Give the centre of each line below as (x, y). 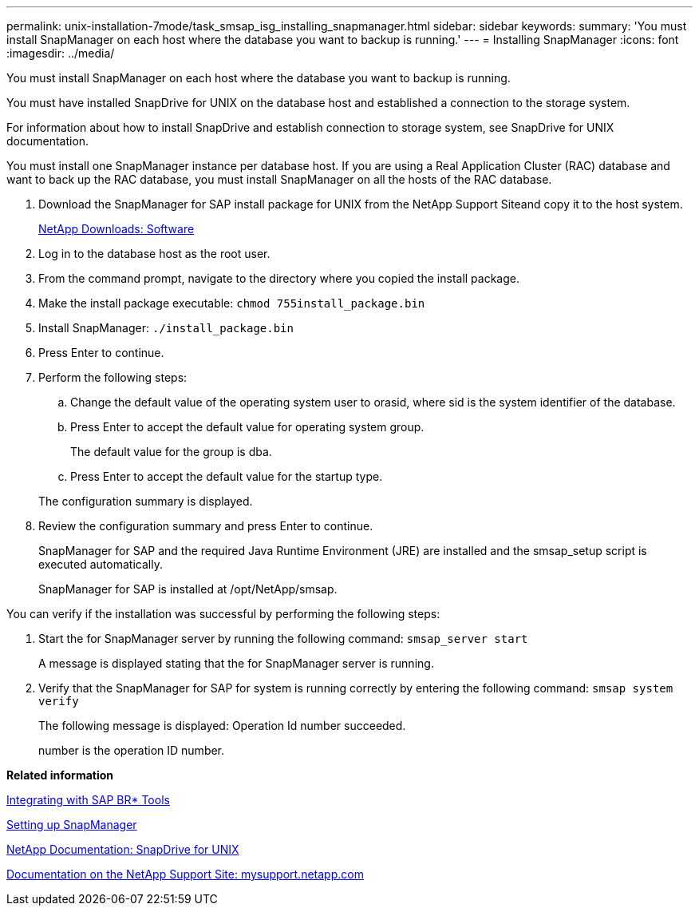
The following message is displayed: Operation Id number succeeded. (222, 726)
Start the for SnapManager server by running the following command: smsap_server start (283, 638)
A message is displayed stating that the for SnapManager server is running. (236, 663)
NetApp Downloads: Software (116, 229)
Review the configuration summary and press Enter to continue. (206, 526)
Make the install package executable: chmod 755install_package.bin (232, 303)
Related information (60, 775)
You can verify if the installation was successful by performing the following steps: (223, 614)
